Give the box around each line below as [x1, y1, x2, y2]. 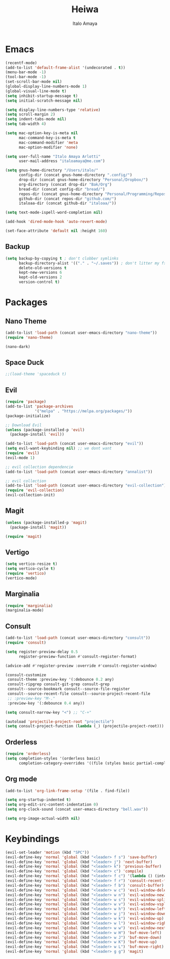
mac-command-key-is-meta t [18, 135, 76, 140]
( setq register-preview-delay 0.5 [5, 649, 78, 654]
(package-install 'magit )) [10, 525, 67, 530]
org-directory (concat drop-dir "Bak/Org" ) [18, 182, 112, 187]
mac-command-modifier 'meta [18, 140, 78, 145]
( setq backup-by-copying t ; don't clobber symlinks [5, 255, 119, 261]
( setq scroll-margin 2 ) [5, 112, 56, 117]
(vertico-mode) [5, 576, 37, 581]
